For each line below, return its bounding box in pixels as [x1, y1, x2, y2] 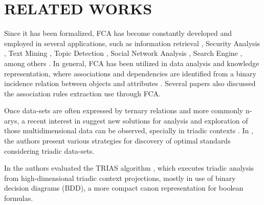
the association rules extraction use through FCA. [4, 88, 161, 98]
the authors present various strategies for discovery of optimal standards [4, 135, 231, 146]
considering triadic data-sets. [4, 145, 95, 156]
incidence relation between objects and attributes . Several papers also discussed [4, 78, 256, 89]
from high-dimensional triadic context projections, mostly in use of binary [4, 172, 236, 183]
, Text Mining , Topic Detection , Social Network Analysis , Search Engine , [4, 48, 243, 58]
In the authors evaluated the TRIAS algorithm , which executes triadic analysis [4, 162, 254, 173]
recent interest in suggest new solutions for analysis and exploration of [27, 115, 248, 126]
